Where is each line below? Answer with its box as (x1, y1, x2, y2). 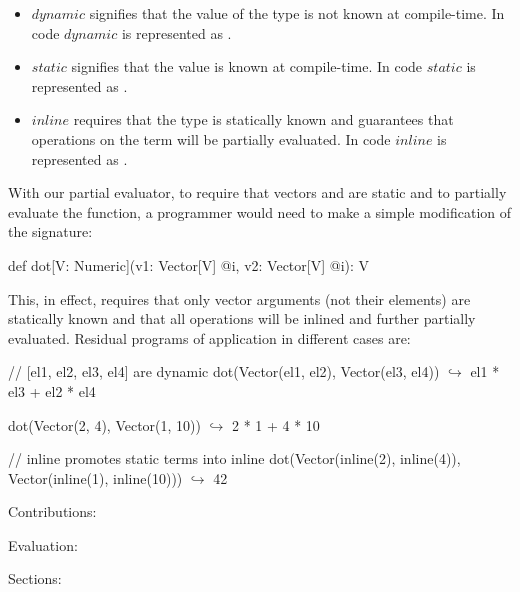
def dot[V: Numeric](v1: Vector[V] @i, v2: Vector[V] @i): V (8, 254, 370, 275)
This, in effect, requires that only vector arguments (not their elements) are (8, 288, 471, 309)
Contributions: (8, 501, 97, 522)
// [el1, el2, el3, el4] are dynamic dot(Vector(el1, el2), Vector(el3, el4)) (8, 361, 440, 382)
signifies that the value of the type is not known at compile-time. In (89, 3, 505, 23)
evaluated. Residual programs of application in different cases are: (8, 327, 411, 348)
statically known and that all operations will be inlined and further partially (8, 308, 476, 329)
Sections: (8, 568, 62, 589)
